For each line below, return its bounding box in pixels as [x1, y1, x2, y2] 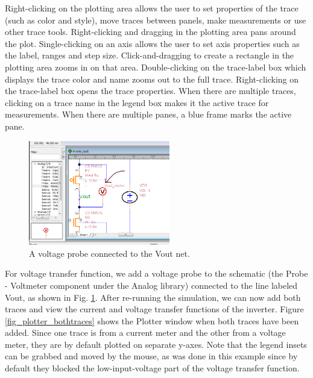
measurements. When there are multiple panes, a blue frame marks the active [5, 108, 292, 121]
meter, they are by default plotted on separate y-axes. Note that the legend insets [5, 338, 307, 350]
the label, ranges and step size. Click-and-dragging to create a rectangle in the [5, 49, 294, 61]
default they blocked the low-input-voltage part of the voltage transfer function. [5, 362, 300, 374]
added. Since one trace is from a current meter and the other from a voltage [5, 326, 286, 339]
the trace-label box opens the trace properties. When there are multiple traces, [5, 84, 296, 97]
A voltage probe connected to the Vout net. [29, 247, 190, 259]
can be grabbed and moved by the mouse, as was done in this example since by [5, 350, 298, 362]
